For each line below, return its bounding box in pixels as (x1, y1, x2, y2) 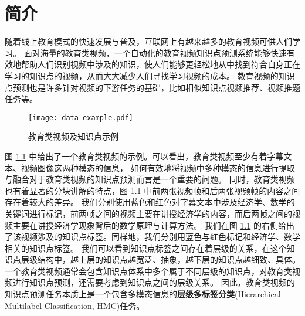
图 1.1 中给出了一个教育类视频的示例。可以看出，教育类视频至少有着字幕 (5, 149, 284, 162)
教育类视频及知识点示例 (28, 130, 118, 142)
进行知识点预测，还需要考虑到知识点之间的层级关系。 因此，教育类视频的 (12, 276, 295, 288)
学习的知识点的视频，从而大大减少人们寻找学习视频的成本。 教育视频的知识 (5, 69, 295, 81)
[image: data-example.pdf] (28, 113, 133, 122)
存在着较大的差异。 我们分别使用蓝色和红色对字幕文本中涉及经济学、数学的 (5, 196, 295, 208)
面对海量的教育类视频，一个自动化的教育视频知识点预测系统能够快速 (23, 46, 287, 59)
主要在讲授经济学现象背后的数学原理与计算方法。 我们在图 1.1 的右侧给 (12, 219, 286, 231)
